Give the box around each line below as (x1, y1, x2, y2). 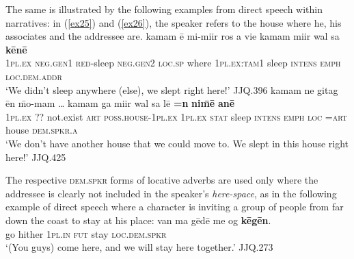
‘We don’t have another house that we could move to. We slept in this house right (5, 136, 349, 150)
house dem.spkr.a (5, 123, 78, 137)
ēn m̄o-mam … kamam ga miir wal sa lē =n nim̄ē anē (5, 96, 235, 110)
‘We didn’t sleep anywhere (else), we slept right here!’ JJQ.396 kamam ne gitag (5, 82, 338, 97)
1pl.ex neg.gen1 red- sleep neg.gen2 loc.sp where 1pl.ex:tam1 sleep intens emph (5, 56, 341, 70)
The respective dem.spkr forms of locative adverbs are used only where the (5, 173, 318, 187)
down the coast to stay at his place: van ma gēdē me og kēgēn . (5, 212, 271, 227)
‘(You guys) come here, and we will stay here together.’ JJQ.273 (5, 240, 273, 254)
